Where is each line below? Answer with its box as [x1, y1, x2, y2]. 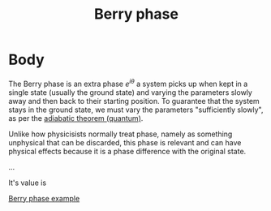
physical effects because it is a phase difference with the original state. [8, 146, 247, 156]
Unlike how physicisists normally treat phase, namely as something [8, 129, 233, 139]
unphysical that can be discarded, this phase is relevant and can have [8, 137, 242, 147]
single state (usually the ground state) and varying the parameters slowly [8, 87, 253, 97]
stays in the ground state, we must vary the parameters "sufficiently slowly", [8, 105, 264, 114]
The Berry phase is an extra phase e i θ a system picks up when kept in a [8, 77, 248, 88]
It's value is [8, 178, 47, 187]
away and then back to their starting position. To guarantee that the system [8, 96, 260, 105]
